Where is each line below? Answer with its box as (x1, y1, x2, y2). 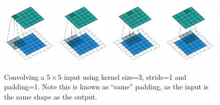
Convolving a (4, 71, 45, 82)
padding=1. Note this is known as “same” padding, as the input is (4, 81, 209, 92)
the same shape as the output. (4, 91, 97, 101)
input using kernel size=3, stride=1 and (64, 71, 187, 82)
